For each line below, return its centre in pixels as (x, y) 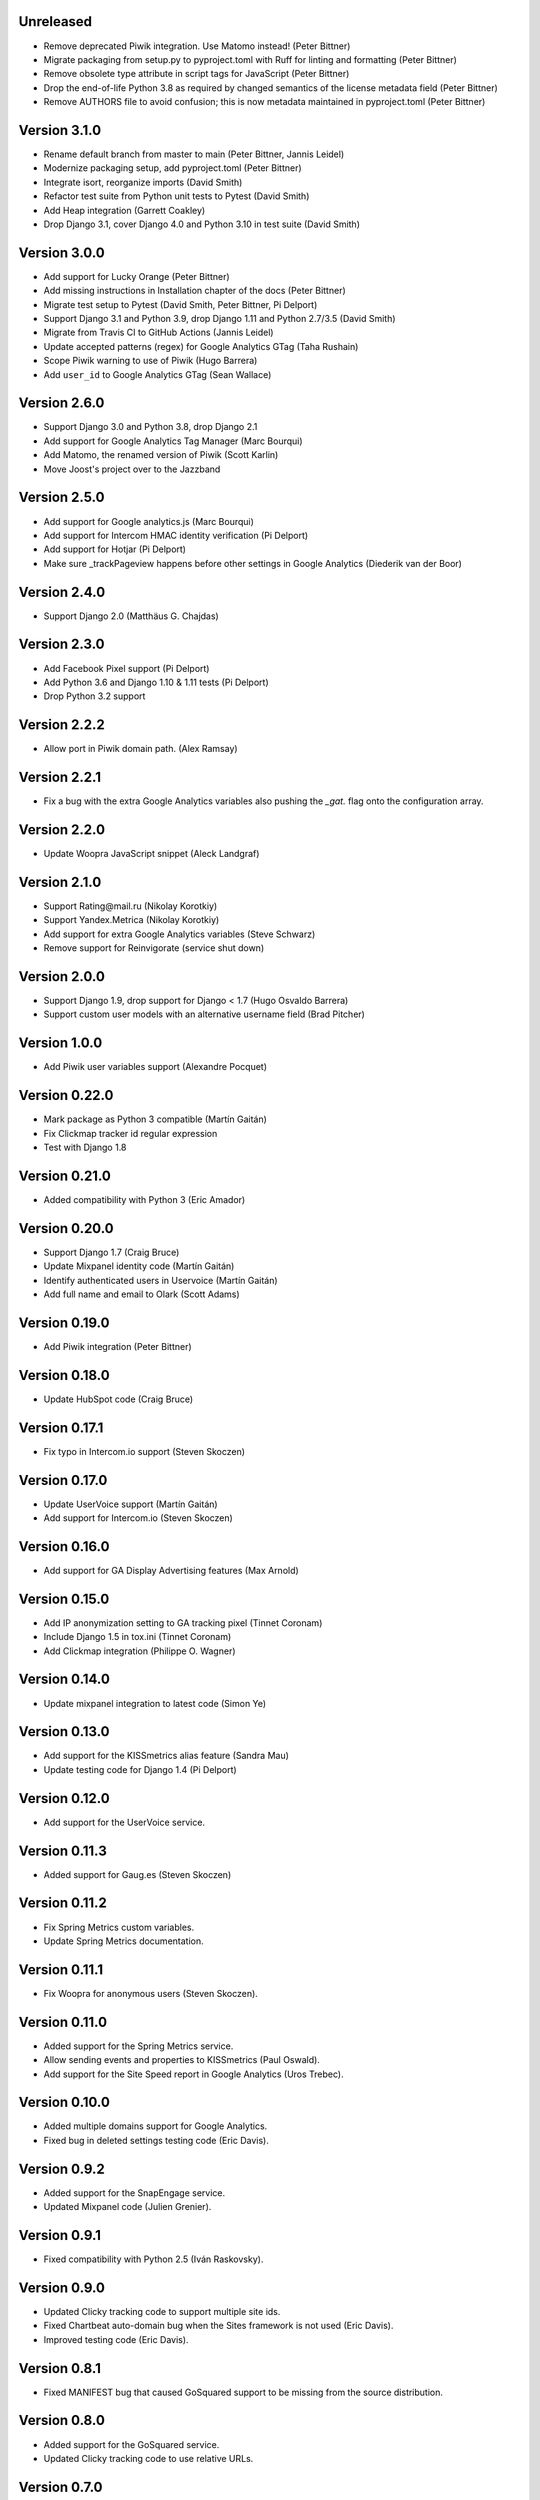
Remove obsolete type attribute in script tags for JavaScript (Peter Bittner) (196, 74)
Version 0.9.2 (61, 2168)
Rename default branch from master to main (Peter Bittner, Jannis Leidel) (194, 154)
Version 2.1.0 (60, 881)
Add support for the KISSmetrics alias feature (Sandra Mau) (166, 1756)
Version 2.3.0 (61, 644)
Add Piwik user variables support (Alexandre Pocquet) (155, 1067)
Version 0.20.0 (66, 1228)
